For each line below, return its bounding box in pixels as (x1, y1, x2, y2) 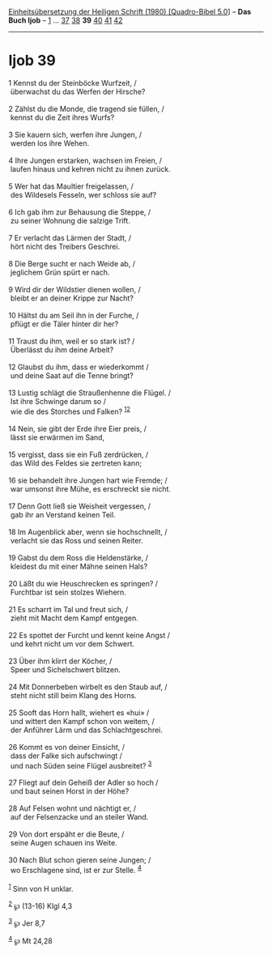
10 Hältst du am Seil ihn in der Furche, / (8, 310, 139, 320)
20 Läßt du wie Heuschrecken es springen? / (8, 578, 159, 588)
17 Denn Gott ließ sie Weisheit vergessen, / (8, 501, 151, 511)
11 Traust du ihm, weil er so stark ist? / (8, 336, 135, 346)
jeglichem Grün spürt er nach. (10, 267, 110, 277)
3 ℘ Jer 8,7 (8, 917, 46, 928)
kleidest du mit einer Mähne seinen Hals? (10, 561, 148, 571)
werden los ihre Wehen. (10, 138, 90, 148)
